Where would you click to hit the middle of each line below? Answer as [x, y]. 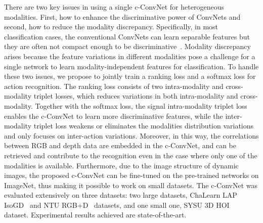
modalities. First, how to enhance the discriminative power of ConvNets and [122, 16]
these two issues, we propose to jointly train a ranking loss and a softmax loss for [130, 76]
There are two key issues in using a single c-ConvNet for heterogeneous [114, 7]
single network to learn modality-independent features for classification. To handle [131, 66]
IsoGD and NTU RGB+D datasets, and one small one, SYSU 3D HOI [117, 205]
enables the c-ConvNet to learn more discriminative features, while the [114, 116]
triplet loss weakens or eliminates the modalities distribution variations [144, 126]
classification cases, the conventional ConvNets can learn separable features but [127, 36]
